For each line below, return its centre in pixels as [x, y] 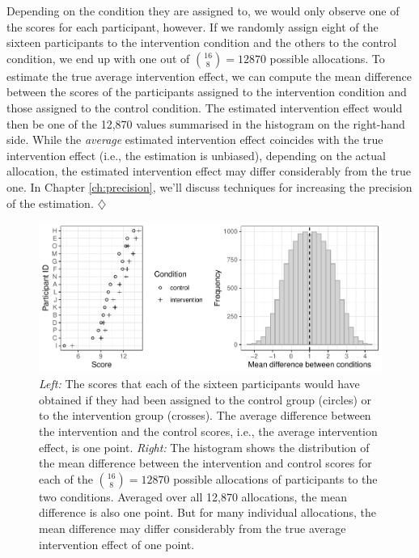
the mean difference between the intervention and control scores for [205, 463]
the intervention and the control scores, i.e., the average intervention [208, 431]
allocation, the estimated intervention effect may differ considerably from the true [209, 171]
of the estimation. [50, 203]
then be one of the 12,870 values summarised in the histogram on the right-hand [206, 123]
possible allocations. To [327, 58]
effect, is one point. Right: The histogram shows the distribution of [204, 447]
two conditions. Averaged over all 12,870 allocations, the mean [193, 496]
